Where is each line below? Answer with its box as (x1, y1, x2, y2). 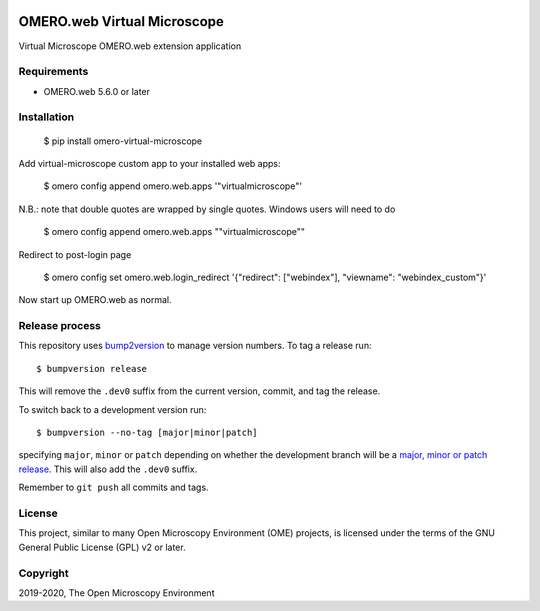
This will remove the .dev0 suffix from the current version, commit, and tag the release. (18, 385, 381, 397)
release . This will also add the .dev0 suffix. (18, 463, 198, 475)
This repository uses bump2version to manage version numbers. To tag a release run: (18, 340, 372, 352)
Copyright (18, 566, 69, 580)
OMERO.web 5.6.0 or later (43, 85, 150, 97)
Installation (18, 110, 75, 124)
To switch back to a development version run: (18, 403, 207, 415)
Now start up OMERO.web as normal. (18, 294, 172, 306)
